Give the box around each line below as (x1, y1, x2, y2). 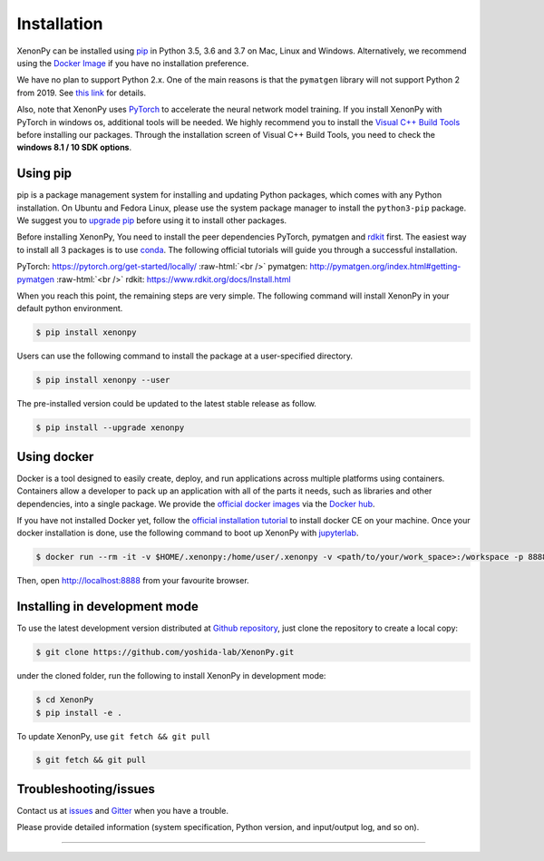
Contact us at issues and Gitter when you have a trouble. (16, 805, 228, 816)
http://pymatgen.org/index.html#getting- (309, 261, 461, 272)
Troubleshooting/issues (16, 781, 156, 797)
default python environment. (16, 303, 123, 314)
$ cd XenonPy (35, 695, 94, 705)
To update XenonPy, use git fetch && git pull (16, 730, 211, 741)
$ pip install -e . (35, 708, 122, 718)
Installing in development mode (16, 599, 199, 614)
